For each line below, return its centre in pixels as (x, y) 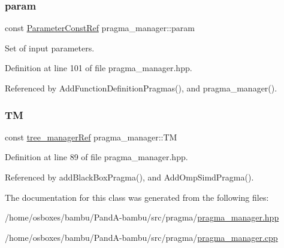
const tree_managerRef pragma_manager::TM (91, 137)
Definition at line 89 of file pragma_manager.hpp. (96, 157)
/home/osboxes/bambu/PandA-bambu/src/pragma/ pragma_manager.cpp (141, 237)
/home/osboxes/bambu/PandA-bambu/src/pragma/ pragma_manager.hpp (142, 217)
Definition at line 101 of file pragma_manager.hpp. (99, 68)
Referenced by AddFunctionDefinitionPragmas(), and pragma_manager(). (141, 88)
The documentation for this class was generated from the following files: (137, 197)
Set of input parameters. (50, 48)
